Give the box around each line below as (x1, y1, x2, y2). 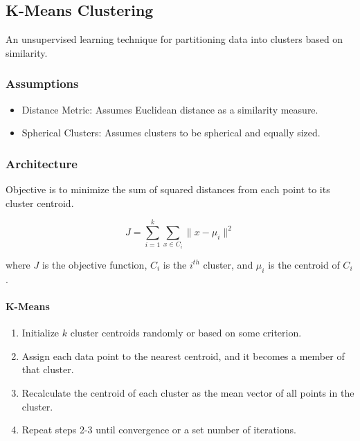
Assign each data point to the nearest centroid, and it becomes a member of (21, 348, 345, 363)
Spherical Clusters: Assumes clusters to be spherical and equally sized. (21, 125, 321, 140)
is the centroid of (268, 257, 340, 271)
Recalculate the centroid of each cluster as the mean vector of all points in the (21, 385, 354, 399)
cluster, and (203, 257, 253, 271)
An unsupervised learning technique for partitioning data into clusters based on (6, 32, 343, 46)
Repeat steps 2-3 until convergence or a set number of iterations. (21, 422, 296, 437)
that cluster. (21, 362, 74, 377)
